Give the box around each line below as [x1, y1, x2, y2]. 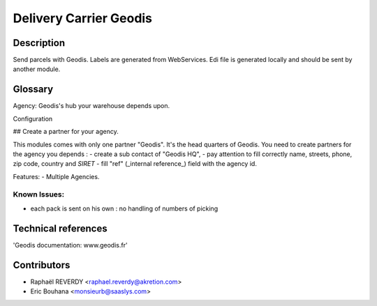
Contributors [13, 259, 71, 271]
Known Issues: [13, 190, 65, 199]
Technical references [13, 222, 108, 234]
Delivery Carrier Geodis [13, 10, 153, 26]
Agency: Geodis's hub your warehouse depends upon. [13, 102, 170, 110]
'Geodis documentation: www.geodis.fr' [13, 240, 128, 249]
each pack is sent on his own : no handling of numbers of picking [30, 204, 219, 213]
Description [13, 37, 66, 49]
